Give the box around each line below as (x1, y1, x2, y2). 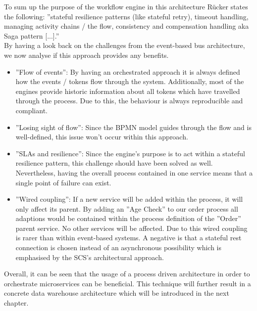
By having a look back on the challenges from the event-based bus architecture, (4, 40, 245, 50)
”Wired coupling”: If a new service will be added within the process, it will (15, 194, 243, 204)
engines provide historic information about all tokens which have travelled (15, 86, 240, 96)
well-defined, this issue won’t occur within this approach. (15, 132, 188, 142)
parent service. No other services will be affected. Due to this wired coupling (15, 222, 248, 233)
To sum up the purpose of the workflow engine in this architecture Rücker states (4, 1, 248, 11)
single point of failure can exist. (15, 177, 111, 187)
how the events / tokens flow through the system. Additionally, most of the (15, 76, 244, 87)
